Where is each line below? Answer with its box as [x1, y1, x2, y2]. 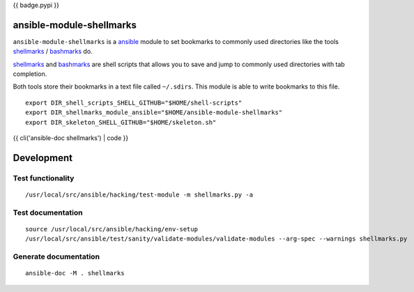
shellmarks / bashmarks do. [13, 47, 93, 56]
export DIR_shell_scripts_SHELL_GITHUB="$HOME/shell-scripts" [25, 98, 243, 107]
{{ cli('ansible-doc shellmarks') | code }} [13, 134, 129, 142]
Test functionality [13, 173, 75, 183]
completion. [13, 70, 47, 78]
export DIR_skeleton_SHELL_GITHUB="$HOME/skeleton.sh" [25, 118, 217, 126]
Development [13, 152, 73, 164]
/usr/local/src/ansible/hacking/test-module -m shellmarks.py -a [25, 191, 254, 199]
